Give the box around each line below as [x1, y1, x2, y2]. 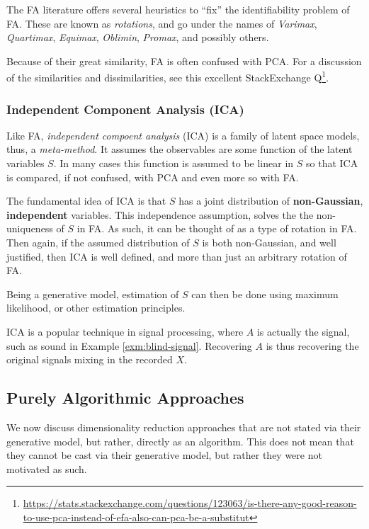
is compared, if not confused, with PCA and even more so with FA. [6, 169, 299, 184]
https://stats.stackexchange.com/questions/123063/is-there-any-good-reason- [23, 496, 357, 511]
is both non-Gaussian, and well [202, 235, 336, 249]
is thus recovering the [266, 338, 359, 353]
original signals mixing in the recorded [6, 352, 173, 367]
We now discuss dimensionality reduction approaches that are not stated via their [6, 419, 361, 434]
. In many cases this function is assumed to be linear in [53, 156, 294, 171]
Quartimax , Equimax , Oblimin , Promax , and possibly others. [6, 30, 269, 45]
